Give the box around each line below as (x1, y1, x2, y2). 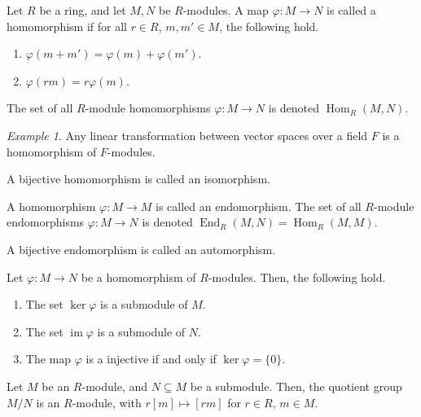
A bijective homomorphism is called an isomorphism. (7, 170, 270, 187)
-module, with (72, 393, 142, 410)
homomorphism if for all (7, 17, 127, 34)
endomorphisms (7, 213, 85, 230)
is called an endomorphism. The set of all (156, 197, 362, 214)
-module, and (81, 377, 147, 394)
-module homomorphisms (85, 99, 211, 116)
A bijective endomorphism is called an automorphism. (7, 240, 276, 257)
